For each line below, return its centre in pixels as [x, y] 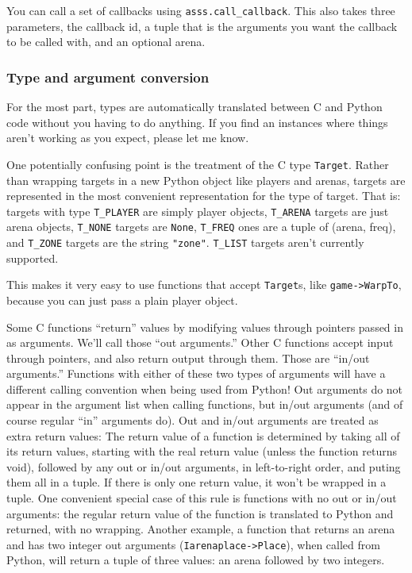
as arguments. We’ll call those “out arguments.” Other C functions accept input [200, 342]
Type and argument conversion [108, 77]
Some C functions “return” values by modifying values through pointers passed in [205, 327]
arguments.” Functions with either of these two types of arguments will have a [196, 373]
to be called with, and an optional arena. [106, 42]
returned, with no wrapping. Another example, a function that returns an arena [201, 529]
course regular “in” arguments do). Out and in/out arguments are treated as [193, 420]
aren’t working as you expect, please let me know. [128, 138]
